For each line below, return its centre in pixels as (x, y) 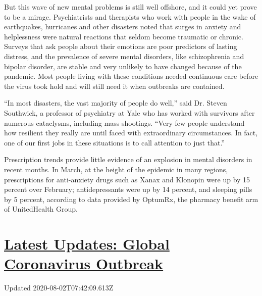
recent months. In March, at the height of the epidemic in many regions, (116, 169)
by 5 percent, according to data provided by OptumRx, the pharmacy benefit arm (131, 199)
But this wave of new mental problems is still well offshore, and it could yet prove (130, 7)
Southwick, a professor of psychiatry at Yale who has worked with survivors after (129, 112)
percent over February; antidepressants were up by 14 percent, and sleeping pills (128, 189)
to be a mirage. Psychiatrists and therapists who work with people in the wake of (130, 16)
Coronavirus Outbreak (84, 263)
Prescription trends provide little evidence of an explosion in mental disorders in (128, 159)
